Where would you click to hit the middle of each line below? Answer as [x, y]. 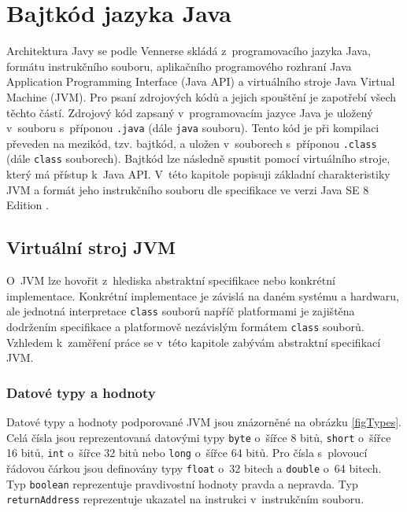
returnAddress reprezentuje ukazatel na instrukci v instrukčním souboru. [185, 499]
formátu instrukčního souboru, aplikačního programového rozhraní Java [179, 66]
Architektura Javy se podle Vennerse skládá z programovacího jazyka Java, [189, 51]
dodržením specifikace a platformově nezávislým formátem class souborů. [185, 326]
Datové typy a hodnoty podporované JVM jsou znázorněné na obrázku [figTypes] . [204, 421]
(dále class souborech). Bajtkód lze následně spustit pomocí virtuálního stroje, [198, 158]
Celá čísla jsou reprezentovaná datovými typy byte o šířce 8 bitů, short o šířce [199, 437]
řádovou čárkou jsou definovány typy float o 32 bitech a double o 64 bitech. [194, 468]
